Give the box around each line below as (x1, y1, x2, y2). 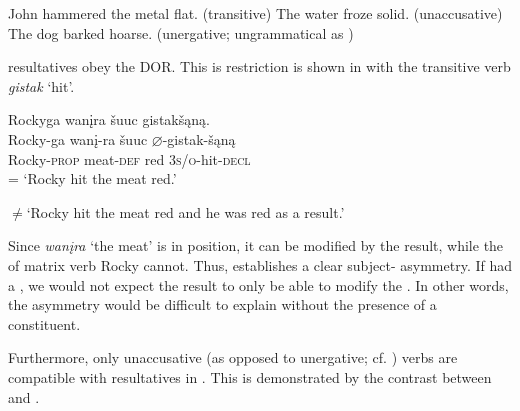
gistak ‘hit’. (8, 75, 75, 96)
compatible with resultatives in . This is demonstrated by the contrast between (8, 366, 492, 387)
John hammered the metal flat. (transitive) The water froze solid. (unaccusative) (8, 3, 503, 23)
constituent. (8, 313, 81, 334)
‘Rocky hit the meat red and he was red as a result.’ (26, 201, 345, 222)
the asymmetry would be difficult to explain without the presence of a (8, 294, 437, 315)
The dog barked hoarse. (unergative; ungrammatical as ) (8, 22, 354, 43)
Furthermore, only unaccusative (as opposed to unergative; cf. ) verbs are (8, 347, 458, 368)
